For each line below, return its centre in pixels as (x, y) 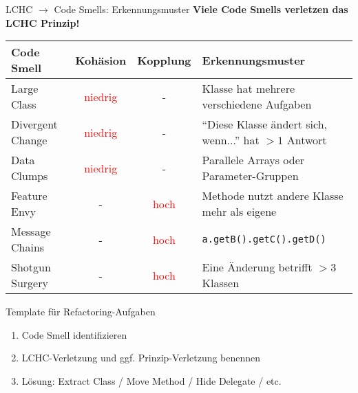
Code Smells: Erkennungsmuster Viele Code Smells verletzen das (201, 9)
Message (31, 232)
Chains (28, 247)
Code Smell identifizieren (74, 334)
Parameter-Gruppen (250, 176)
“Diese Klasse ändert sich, (265, 124)
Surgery (30, 283)
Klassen (221, 283)
